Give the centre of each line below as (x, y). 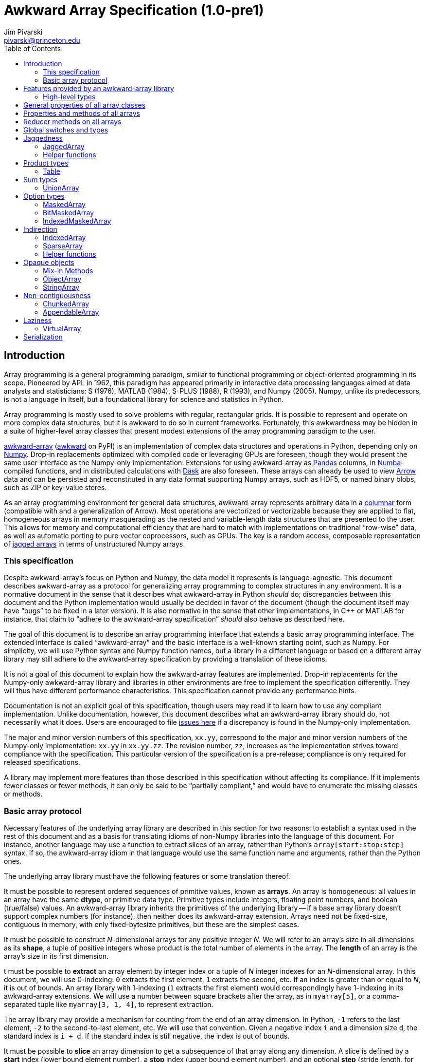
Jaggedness (43, 138)
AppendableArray (71, 312)
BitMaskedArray (69, 212)
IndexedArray (64, 237)
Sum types (41, 179)
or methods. (23, 794)
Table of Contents (33, 48)
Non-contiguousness (57, 295)
